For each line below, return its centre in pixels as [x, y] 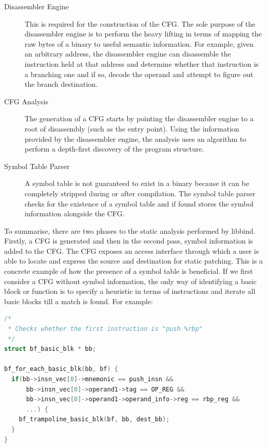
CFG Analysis [26, 101]
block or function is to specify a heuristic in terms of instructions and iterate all [130, 291]
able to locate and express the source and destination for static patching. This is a [133, 261]
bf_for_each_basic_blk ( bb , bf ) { [61, 369]
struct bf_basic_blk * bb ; [50, 349]
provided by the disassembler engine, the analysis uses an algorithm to [136, 138]
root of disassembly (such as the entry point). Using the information [132, 128]
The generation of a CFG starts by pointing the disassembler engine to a [139, 118]
